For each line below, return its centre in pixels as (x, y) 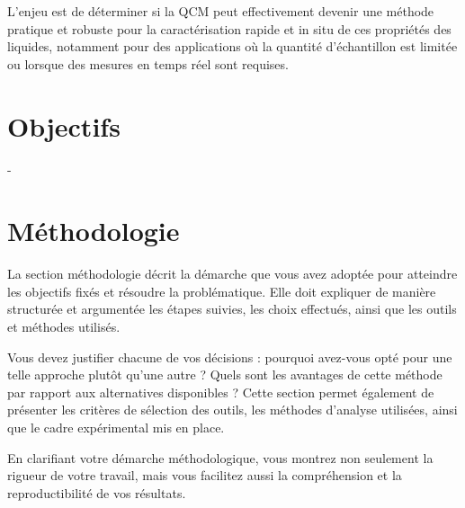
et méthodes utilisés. (64, 326)
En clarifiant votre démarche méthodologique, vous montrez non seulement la (220, 457)
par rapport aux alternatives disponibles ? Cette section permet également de (221, 392)
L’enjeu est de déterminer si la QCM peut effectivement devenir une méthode (221, 11)
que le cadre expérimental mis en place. (116, 427)
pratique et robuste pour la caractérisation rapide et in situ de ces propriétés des (229, 28)
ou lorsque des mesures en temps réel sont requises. (148, 63)
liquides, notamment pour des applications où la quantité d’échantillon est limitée (232, 46)
